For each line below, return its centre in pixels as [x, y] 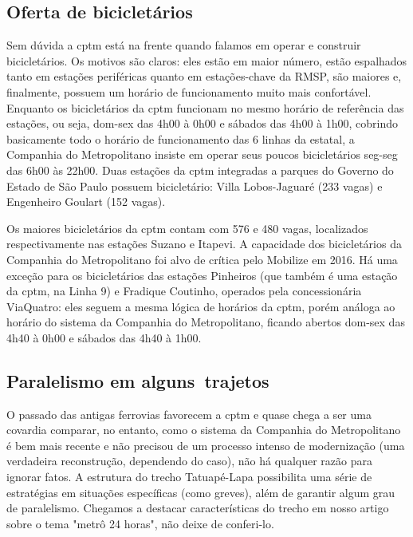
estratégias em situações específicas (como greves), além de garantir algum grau [201, 492]
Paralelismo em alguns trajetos [138, 380]
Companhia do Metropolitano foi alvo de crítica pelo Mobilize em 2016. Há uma [202, 259]
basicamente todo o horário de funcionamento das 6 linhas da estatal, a [181, 138]
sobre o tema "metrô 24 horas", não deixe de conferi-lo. [140, 523]
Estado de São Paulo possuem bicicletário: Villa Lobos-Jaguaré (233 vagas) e [195, 186]
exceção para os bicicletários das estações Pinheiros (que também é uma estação [202, 275]
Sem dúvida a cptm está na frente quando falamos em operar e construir [184, 45]
